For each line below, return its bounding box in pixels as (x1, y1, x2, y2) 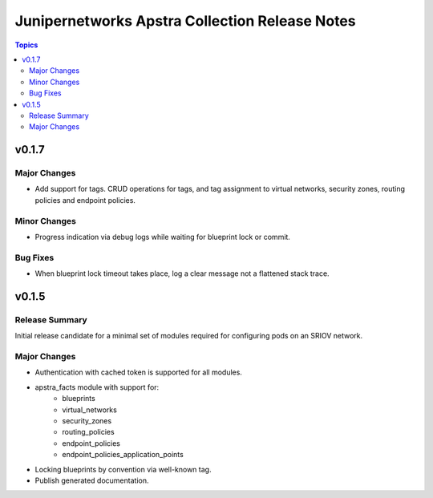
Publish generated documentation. (34, 476, 149, 485)
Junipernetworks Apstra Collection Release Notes (14, 12, 356, 30)
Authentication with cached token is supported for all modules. (34, 367, 242, 377)
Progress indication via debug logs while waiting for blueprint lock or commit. (34, 232, 290, 241)
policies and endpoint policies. (34, 195, 136, 204)
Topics (14, 40, 38, 50)
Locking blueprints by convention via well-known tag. (34, 464, 212, 474)
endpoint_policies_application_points (62, 450, 184, 460)
